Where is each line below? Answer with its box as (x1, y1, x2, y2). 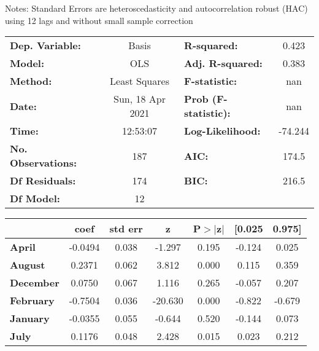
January (10, 311, 50, 326)
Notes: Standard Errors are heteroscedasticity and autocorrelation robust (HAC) (5, 2, 308, 14)
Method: (10, 74, 52, 89)
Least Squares (110, 74, 169, 89)
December (10, 275, 60, 290)
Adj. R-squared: (184, 56, 263, 71)
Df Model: (10, 191, 60, 206)
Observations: (10, 156, 77, 170)
